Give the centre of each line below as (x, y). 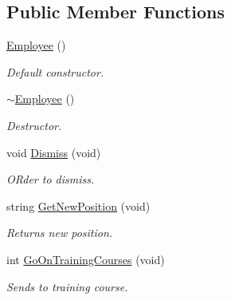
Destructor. (34, 125)
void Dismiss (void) (54, 152)
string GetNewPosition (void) (78, 205)
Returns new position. (60, 233)
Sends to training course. (67, 286)
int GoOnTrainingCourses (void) (86, 259)
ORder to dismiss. (51, 179)
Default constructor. (55, 71)
